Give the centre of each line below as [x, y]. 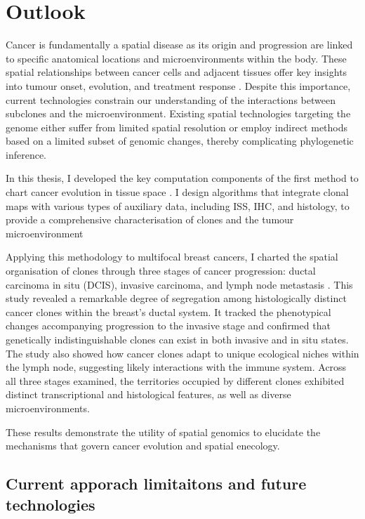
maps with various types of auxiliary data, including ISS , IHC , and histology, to [178, 205]
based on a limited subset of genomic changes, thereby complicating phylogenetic [180, 141]
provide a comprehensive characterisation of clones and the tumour [150, 219]
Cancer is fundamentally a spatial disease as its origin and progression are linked [179, 45]
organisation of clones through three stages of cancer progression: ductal [161, 271]
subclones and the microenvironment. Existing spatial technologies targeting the [178, 113]
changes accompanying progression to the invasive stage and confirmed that [168, 326]
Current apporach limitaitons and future [156, 484]
